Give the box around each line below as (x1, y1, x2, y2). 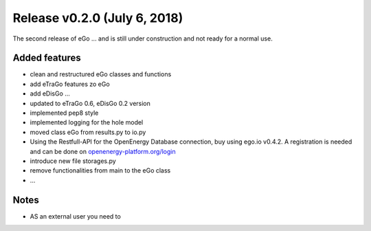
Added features (12, 52, 82, 64)
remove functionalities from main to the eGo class (30, 166, 171, 175)
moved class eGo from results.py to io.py (30, 128, 146, 136)
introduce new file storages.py (30, 157, 116, 165)
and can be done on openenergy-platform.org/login (30, 147, 176, 155)
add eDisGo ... (30, 89, 70, 98)
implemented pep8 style (30, 109, 99, 117)
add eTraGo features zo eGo (30, 80, 110, 88)
